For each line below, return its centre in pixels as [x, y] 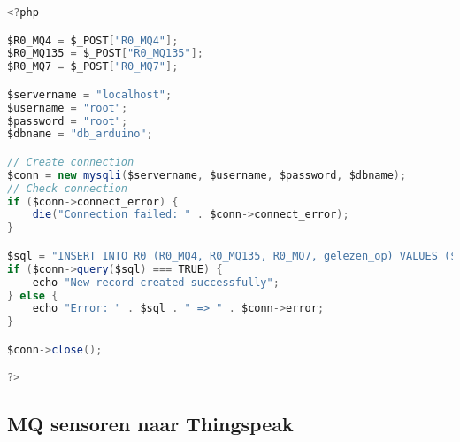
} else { [33, 295]
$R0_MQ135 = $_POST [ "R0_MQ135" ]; [105, 54]
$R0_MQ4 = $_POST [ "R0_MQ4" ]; [93, 40]
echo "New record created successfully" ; [156, 282]
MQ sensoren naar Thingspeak [150, 423]
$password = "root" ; [68, 121]
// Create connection [71, 162]
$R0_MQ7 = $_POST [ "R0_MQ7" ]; [93, 67]
